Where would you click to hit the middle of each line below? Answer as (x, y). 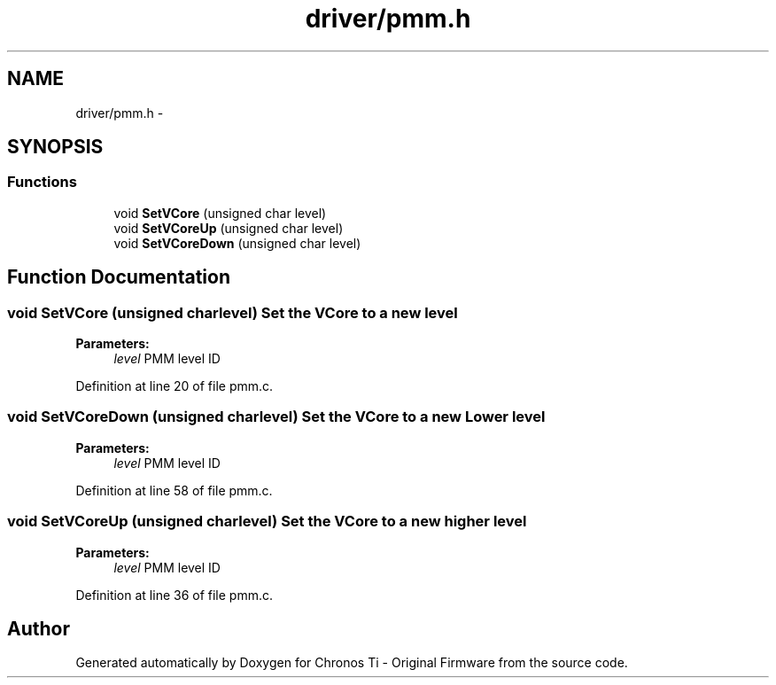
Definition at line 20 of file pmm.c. (175, 386)
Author (39, 628)
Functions (42, 182)
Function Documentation (119, 277)
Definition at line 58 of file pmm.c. (174, 490)
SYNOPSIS (55, 147)
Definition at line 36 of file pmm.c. (175, 595)
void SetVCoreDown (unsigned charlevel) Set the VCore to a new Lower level (276, 417)
